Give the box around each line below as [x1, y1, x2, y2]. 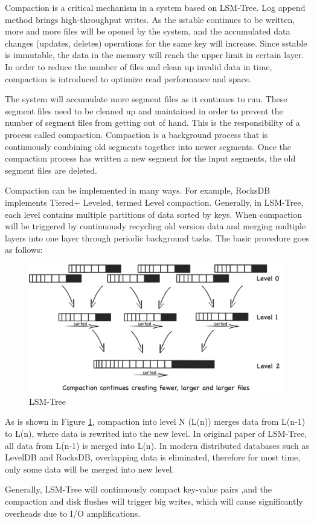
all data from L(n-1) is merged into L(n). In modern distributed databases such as [5, 439, 309, 451]
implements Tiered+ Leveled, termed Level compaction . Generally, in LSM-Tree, [5, 195, 304, 208]
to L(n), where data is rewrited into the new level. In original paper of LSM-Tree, [5, 427, 307, 440]
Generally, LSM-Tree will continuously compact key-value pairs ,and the [5, 483, 272, 496]
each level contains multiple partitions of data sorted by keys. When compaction [5, 208, 302, 220]
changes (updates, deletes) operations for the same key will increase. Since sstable [5, 36, 307, 49]
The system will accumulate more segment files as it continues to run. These [5, 93, 287, 105]
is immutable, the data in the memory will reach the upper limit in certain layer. [5, 48, 304, 61]
